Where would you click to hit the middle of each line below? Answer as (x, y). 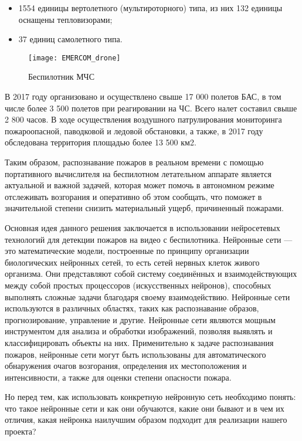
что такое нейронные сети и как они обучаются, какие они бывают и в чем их (145, 408)
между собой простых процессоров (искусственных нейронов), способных (138, 285)
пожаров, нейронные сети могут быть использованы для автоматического (135, 354)
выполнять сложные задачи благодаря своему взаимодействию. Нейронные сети (147, 296)
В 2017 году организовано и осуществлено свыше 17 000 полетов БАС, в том (143, 96)
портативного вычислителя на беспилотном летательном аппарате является (138, 173)
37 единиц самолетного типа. (70, 39)
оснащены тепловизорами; (65, 19)
